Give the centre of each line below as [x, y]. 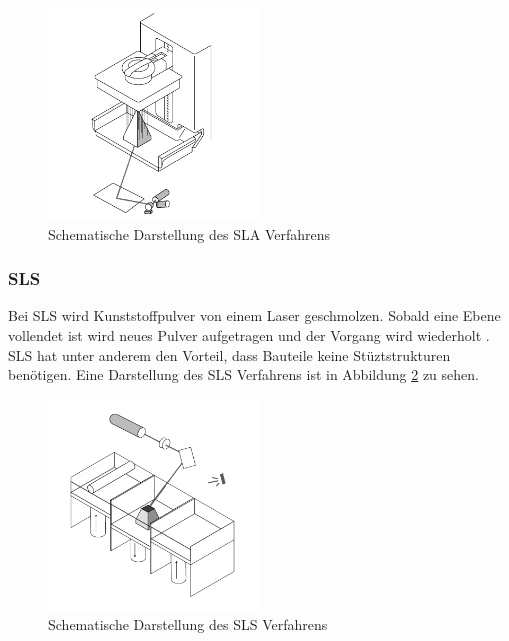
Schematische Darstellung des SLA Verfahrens [189, 233]
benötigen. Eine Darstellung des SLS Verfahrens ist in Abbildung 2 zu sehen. [243, 374]
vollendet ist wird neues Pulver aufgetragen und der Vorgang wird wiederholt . [249, 335]
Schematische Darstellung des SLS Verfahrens [188, 624]
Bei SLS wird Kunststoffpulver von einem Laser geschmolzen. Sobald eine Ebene [254, 315]
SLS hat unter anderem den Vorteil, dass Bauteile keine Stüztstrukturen [229, 354]
